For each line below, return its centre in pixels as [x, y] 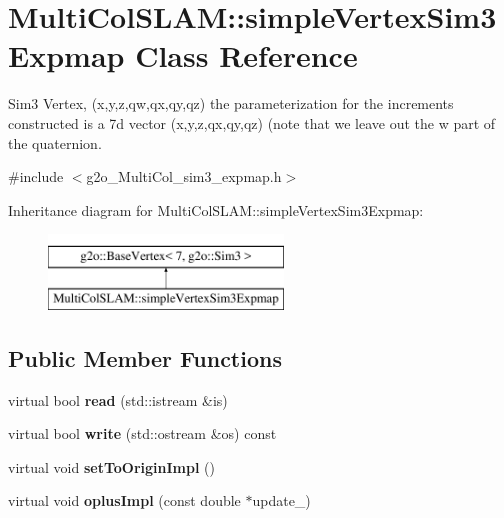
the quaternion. [55, 142]
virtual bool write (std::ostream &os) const [142, 433]
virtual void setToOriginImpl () [111, 466]
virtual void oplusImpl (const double [124, 500]
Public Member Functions [145, 357]
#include [36, 176]
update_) [281, 500]
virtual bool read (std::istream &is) [118, 399]
